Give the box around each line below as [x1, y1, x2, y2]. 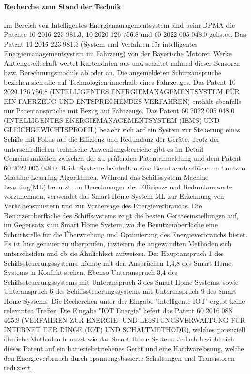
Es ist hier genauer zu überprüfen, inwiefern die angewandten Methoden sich [4, 238, 232, 249]
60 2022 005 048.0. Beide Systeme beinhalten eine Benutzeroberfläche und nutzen [4, 162, 246, 172]
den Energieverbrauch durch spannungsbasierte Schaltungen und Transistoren [4, 353, 235, 363]
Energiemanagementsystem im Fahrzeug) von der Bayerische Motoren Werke [4, 48, 232, 58]
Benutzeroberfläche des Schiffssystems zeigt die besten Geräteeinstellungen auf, [4, 210, 239, 220]
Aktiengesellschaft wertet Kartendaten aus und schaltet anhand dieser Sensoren [4, 58, 240, 68]
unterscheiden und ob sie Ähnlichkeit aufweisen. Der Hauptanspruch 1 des [4, 248, 224, 258]
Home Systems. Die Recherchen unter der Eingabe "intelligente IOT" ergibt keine [4, 296, 245, 306]
